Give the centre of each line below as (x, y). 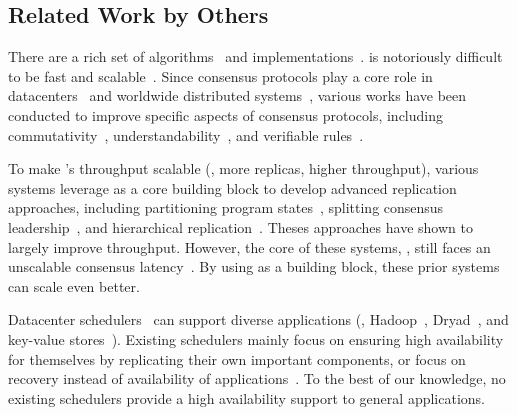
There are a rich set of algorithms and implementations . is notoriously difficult (255, 56)
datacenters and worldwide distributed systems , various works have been (237, 95)
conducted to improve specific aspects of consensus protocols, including (225, 114)
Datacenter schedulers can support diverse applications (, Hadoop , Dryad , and (258, 319)
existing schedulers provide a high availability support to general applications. (246, 397)
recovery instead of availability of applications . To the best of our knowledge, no (257, 378)
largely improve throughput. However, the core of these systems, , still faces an (249, 246)
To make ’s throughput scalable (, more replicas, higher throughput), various (243, 168)
